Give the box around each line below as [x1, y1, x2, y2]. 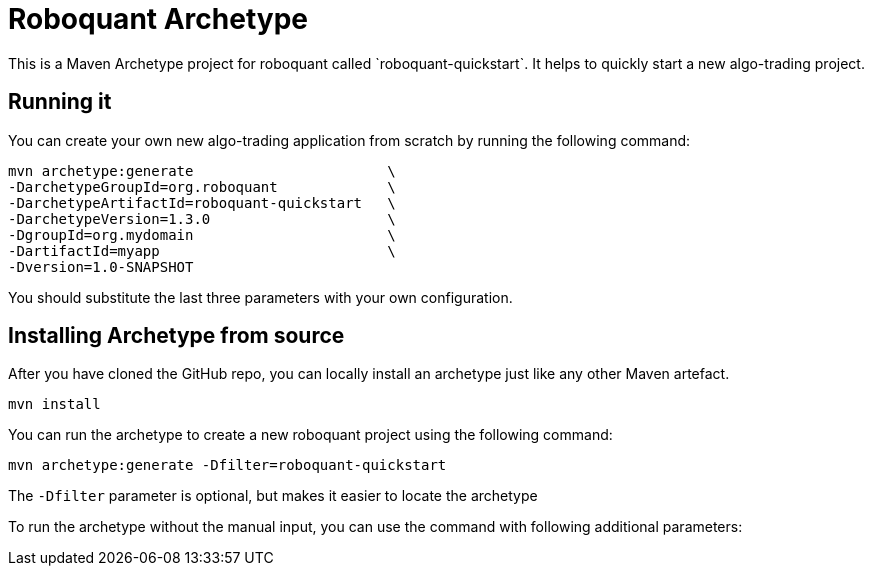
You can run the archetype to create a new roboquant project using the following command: [8, 426, 613, 444]
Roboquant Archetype [8, 2, 308, 36]
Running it [8, 89, 112, 115]
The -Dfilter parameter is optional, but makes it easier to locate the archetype [8, 487, 538, 505]
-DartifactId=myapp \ [8, 242, 396, 259]
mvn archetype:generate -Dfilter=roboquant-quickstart [8, 457, 447, 474]
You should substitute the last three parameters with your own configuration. [8, 288, 513, 306]
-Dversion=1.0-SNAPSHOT [8, 258, 194, 275]
